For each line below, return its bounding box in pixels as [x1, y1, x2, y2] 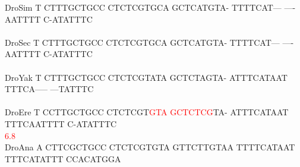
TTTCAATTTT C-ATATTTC [5, 117, 117, 130]
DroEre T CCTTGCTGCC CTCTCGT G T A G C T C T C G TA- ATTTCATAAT [5, 106, 289, 118]
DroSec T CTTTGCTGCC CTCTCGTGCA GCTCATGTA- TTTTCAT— [5, 36, 280, 48]
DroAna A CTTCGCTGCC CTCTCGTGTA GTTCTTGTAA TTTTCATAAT [5, 141, 295, 153]
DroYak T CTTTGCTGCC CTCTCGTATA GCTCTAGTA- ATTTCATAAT [5, 71, 288, 83]
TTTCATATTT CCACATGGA [5, 152, 121, 165]
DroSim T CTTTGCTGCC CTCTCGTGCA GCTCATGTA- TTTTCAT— [5, 1, 282, 13]
